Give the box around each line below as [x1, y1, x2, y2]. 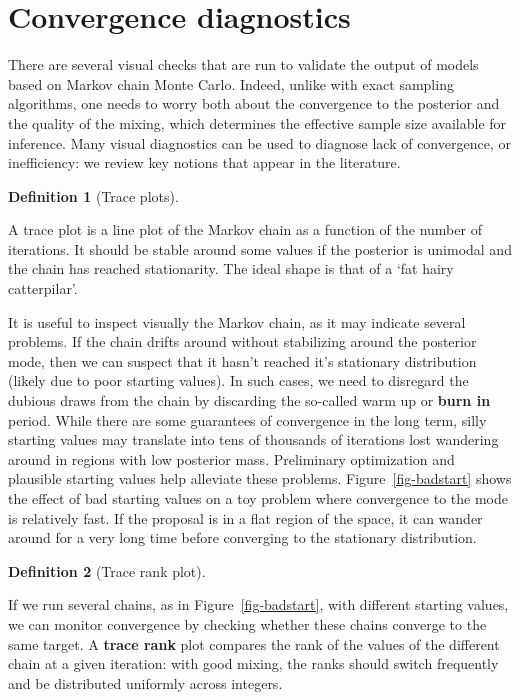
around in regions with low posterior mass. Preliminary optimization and [8, 448, 455, 469]
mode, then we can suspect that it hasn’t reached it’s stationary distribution [8, 350, 477, 371]
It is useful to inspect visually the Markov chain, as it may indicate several [8, 311, 466, 332]
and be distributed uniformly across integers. [8, 672, 283, 693]
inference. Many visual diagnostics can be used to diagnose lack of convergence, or [8, 132, 511, 153]
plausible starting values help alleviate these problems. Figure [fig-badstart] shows [8, 468, 512, 489]
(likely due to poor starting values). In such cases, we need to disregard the [8, 370, 469, 391]
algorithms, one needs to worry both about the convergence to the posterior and [8, 93, 500, 114]
